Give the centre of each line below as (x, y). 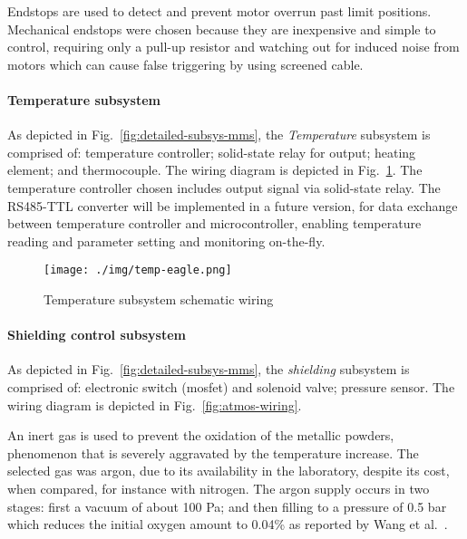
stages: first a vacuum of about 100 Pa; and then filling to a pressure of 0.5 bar (227, 506)
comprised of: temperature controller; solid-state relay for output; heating (212, 152)
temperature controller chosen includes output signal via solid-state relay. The (224, 187)
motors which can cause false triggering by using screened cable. (185, 64)
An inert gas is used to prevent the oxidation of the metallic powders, (201, 435)
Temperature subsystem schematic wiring (159, 298)
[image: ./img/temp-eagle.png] (138, 270)
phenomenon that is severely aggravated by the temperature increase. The (213, 452)
